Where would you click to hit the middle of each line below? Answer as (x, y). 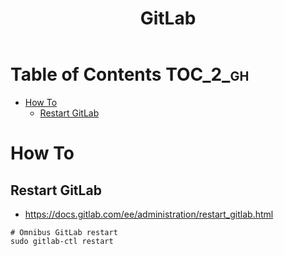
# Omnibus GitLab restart (64, 232)
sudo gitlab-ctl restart (62, 241)
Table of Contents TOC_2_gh (130, 74)
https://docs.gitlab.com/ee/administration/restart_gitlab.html (149, 214)
